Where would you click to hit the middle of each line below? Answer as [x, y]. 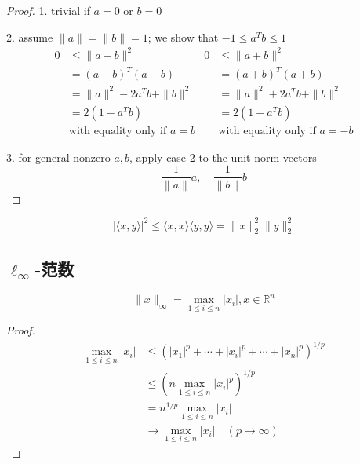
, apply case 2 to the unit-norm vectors [223, 157]
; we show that [183, 37]
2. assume [30, 37]
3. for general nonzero [58, 157]
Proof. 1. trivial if [48, 10]
